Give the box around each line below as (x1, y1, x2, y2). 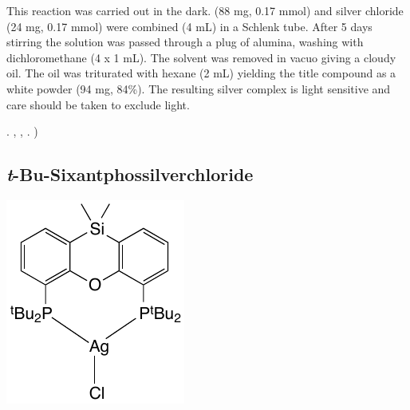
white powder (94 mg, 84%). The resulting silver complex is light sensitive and (6, 80, 391, 97)
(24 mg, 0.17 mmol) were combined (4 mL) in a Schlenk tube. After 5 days (6, 18, 373, 34)
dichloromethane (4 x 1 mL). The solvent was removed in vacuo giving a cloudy (6, 49, 396, 65)
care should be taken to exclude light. (6, 96, 190, 112)
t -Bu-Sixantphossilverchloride (6, 162, 254, 187)
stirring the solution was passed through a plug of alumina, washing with (6, 34, 364, 50)
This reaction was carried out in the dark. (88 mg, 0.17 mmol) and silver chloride (6, 2, 404, 18)
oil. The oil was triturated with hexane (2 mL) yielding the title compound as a (6, 65, 396, 81)
